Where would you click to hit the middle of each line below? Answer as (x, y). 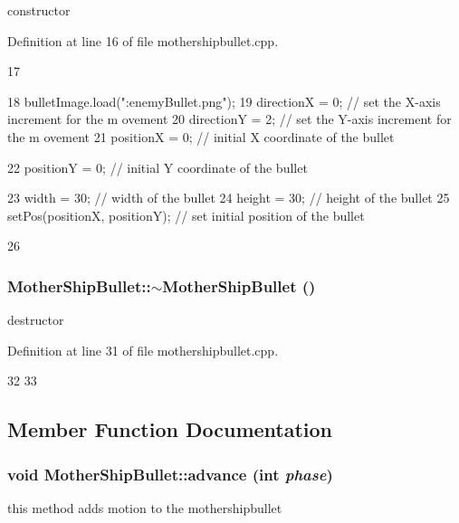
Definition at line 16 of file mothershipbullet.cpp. (143, 40)
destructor (36, 320)
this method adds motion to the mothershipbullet (145, 507)
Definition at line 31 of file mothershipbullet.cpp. (143, 350)
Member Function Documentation (170, 429)
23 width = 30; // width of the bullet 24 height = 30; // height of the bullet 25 (229, 198)
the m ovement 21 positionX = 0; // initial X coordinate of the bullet (201, 136)
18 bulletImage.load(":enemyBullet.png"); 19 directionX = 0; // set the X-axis (224, 101)
